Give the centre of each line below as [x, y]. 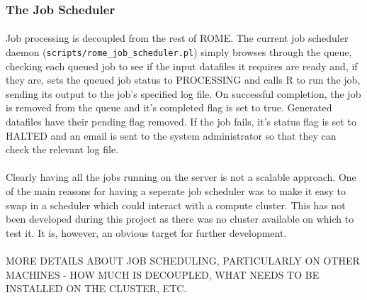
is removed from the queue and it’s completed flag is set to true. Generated [169, 107]
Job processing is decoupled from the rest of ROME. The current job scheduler [177, 38]
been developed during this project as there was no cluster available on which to [180, 219]
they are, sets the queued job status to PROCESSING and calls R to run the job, [183, 80]
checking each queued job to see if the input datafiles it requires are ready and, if [182, 66]
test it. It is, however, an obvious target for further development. [146, 232]
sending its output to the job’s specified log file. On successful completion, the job [183, 93]
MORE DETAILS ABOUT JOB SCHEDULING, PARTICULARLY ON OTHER [183, 260]
